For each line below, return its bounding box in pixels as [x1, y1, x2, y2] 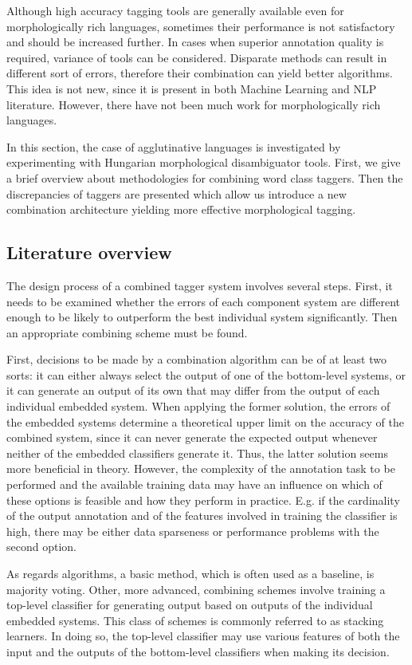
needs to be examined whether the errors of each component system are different [6, 293, 400, 309]
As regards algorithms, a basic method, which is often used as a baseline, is [6, 565, 375, 582]
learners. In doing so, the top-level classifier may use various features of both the [6, 628, 400, 644]
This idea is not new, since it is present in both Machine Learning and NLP [6, 80, 377, 96]
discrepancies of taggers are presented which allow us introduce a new [6, 185, 347, 202]
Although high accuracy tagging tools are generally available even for [6, 2, 344, 18]
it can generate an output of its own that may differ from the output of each [6, 382, 380, 399]
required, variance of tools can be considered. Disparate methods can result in [6, 49, 387, 65]
